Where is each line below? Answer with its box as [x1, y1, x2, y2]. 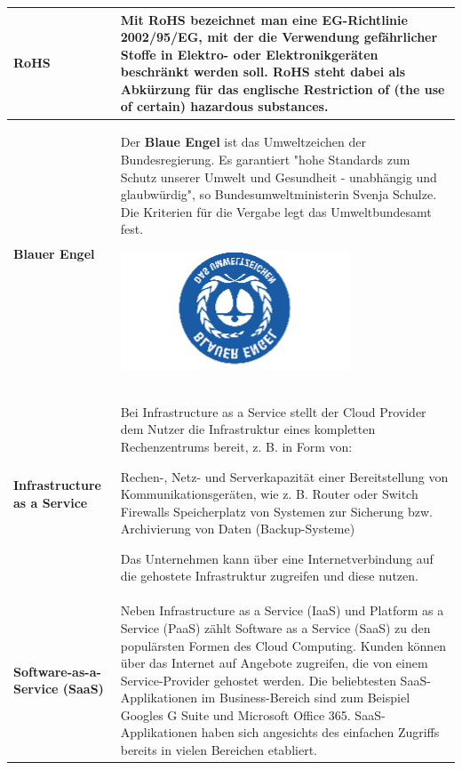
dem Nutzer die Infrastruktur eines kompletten [120, 420, 376, 438]
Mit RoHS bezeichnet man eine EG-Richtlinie [120, 10, 408, 28]
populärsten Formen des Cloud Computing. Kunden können [120, 636, 447, 654]
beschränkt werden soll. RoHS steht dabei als [120, 62, 406, 81]
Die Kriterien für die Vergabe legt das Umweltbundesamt [120, 202, 432, 221]
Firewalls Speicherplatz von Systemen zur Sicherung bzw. [120, 501, 433, 520]
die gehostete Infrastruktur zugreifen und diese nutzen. [120, 566, 418, 585]
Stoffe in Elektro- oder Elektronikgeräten [120, 44, 378, 63]
